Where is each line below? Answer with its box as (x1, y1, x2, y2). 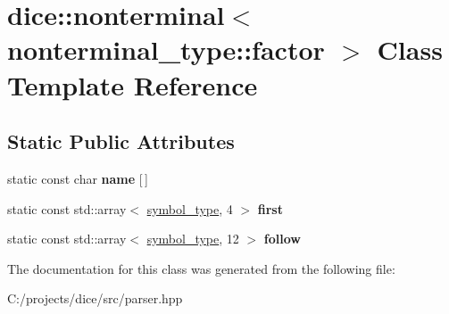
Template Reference (7, 66, 258, 103)
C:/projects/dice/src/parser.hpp (7, 289, 183, 308)
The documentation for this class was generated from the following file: (7, 259, 395, 277)
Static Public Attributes (7, 128, 235, 155)
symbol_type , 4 (146, 199, 233, 218)
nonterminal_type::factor (7, 31, 325, 68)
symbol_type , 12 (146, 229, 239, 248)
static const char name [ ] (7, 169, 148, 187)
